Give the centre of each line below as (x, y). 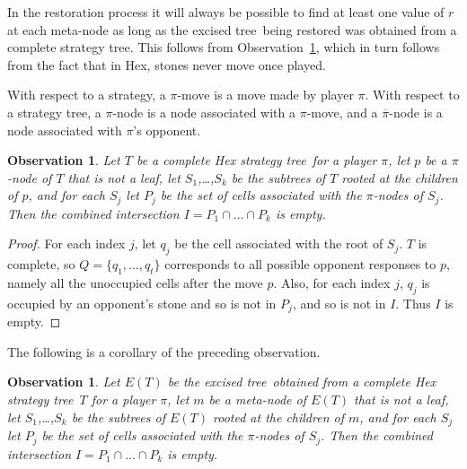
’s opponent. (167, 130)
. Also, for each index (332, 282)
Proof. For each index (66, 243)
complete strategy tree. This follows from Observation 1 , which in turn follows (224, 47)
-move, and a (342, 112)
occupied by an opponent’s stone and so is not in (142, 303)
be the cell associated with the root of (279, 243)
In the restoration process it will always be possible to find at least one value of (226, 12)
